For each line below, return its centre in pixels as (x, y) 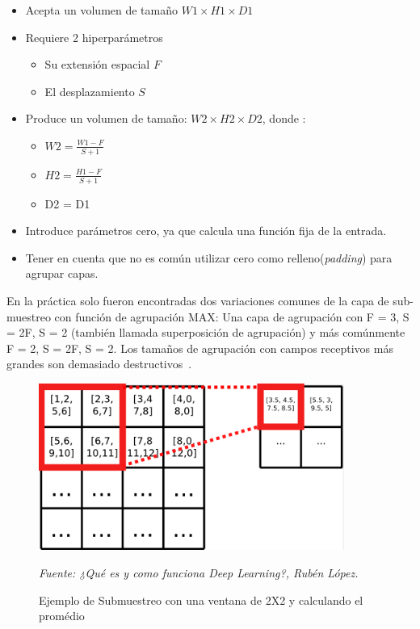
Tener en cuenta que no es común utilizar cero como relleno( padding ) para (209, 257)
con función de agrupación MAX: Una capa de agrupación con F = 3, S (232, 316)
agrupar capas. (62, 273)
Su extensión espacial (97, 64)
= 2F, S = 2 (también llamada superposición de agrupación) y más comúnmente (206, 332)
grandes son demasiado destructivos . (99, 364)
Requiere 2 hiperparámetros (94, 37)
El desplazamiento (90, 91)
